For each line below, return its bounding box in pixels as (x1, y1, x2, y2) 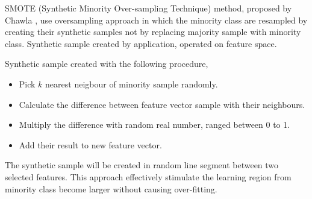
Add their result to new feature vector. (19, 138, 162, 151)
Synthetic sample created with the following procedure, (5, 57, 208, 70)
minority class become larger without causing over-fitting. (5, 182, 217, 195)
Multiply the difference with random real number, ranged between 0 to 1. (19, 118, 290, 131)
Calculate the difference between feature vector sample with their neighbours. (19, 98, 305, 110)
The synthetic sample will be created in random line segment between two (5, 159, 279, 171)
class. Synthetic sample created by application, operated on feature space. (5, 37, 277, 49)
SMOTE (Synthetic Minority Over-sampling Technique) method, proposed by (5, 2, 292, 14)
